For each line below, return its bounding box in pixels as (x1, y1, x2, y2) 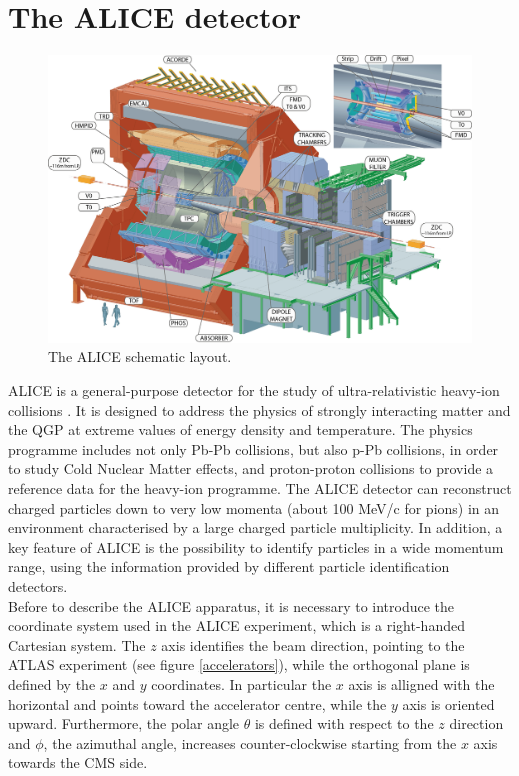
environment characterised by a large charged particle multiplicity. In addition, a (8, 517, 503, 538)
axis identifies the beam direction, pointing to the (161, 634, 465, 655)
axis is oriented (402, 693, 495, 714)
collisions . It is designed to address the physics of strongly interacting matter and (8, 399, 511, 420)
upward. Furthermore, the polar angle (8, 713, 240, 734)
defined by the (8, 673, 96, 694)
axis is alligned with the (348, 673, 495, 694)
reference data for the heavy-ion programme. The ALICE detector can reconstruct (8, 478, 512, 499)
